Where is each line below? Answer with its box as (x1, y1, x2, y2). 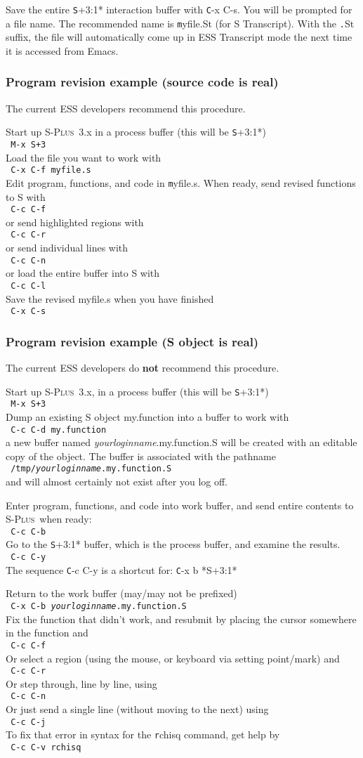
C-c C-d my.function (11, 424, 107, 435)
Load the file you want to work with (6, 150, 161, 164)
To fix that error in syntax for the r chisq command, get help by (6, 727, 280, 742)
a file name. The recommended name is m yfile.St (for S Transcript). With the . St (6, 15, 355, 30)
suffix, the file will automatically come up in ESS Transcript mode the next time (6, 30, 352, 44)
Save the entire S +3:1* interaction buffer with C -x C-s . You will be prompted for (6, 2, 352, 16)
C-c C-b (11, 526, 46, 537)
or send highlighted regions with (6, 214, 144, 229)
